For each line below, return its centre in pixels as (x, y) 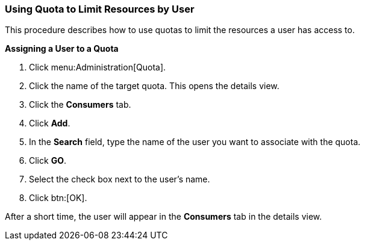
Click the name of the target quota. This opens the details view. (154, 86)
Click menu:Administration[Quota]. (98, 67)
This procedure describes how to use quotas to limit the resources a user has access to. (180, 30)
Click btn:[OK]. (58, 198)
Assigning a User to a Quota (62, 49)
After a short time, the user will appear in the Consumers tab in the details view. (164, 217)
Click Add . (50, 123)
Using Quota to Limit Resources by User (100, 9)
